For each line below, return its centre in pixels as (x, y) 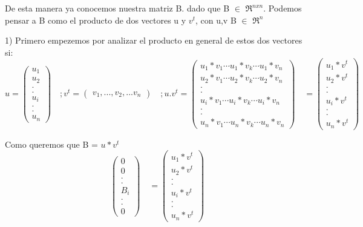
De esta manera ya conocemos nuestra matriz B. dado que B (117, 8)
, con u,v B (216, 20)
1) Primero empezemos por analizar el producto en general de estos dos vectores (154, 40)
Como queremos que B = (51, 144)
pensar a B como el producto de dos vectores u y (96, 20)
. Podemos (283, 8)
